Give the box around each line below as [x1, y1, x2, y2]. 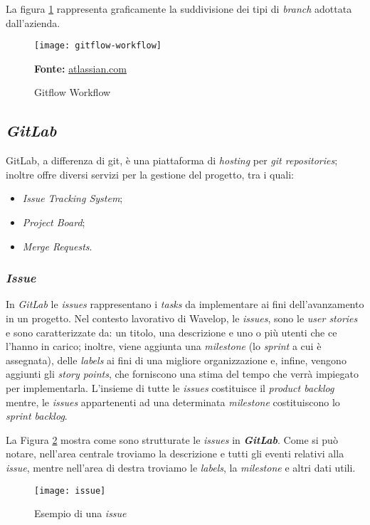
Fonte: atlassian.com [34, 60, 127, 75]
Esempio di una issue [34, 506, 127, 521]
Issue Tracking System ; [22, 191, 123, 206]
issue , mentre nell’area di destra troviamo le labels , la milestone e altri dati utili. [6, 460, 356, 474]
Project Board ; [22, 215, 85, 230]
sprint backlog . [6, 408, 68, 423]
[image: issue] [34, 485, 106, 496]
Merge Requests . [22, 238, 92, 253]
